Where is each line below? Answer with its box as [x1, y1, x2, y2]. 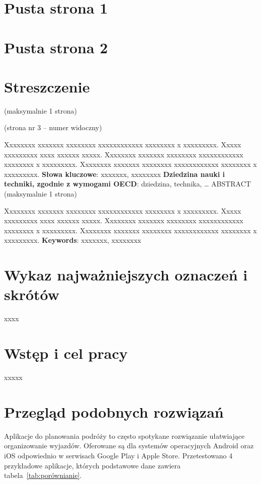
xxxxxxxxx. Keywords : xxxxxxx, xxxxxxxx [4, 235, 141, 245]
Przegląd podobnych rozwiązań [4, 401, 224, 422]
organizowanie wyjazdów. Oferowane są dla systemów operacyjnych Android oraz [4, 440, 254, 451]
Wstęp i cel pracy [4, 343, 128, 363]
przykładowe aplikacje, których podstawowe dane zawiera [4, 460, 181, 470]
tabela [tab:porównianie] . [4, 470, 82, 480]
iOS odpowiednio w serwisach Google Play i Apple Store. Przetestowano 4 [4, 450, 233, 460]
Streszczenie [4, 76, 90, 96]
